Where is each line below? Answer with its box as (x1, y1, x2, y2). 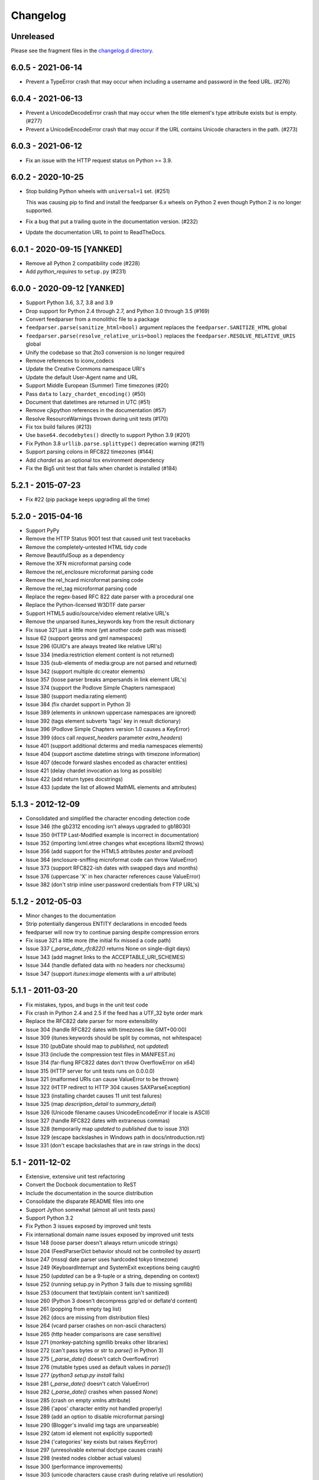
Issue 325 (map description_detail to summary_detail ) (25, 1101, 157, 1108)
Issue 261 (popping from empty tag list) (25, 1305, 122, 1312)
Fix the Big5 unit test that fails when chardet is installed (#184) (25, 465, 177, 472)
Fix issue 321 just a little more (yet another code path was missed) (25, 626, 187, 633)
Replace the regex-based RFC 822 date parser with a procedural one (25, 593, 194, 600)
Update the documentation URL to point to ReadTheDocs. (25, 229, 166, 236)
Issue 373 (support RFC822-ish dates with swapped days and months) (25, 864, 198, 871)
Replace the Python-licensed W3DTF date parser (25, 601, 146, 609)
